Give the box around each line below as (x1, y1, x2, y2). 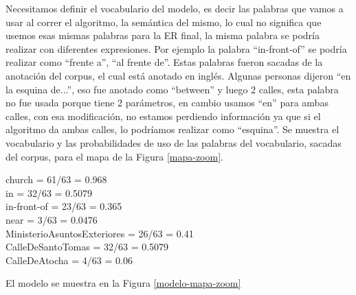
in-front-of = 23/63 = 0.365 (5, 199, 122, 213)
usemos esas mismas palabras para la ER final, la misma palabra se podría (5, 28, 320, 43)
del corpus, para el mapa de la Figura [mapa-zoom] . (5, 149, 223, 163)
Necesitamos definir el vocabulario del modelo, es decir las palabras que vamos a (5, 1, 344, 15)
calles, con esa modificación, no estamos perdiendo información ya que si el (5, 108, 321, 123)
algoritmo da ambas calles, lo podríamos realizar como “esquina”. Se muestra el (5, 122, 340, 137)
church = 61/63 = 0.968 (5, 172, 107, 187)
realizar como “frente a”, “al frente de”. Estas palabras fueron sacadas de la (5, 55, 323, 69)
